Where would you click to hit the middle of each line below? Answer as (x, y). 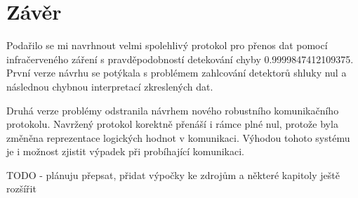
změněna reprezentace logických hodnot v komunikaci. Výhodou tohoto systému (178, 137)
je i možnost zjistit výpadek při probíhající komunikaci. (125, 151)
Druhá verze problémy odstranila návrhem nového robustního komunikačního (173, 110)
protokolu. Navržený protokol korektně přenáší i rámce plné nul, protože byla (172, 124)
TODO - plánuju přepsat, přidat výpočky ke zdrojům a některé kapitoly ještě (173, 174)
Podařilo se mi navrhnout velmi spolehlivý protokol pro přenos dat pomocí (167, 45)
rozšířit (21, 189)
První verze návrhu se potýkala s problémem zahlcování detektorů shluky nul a (177, 73)
